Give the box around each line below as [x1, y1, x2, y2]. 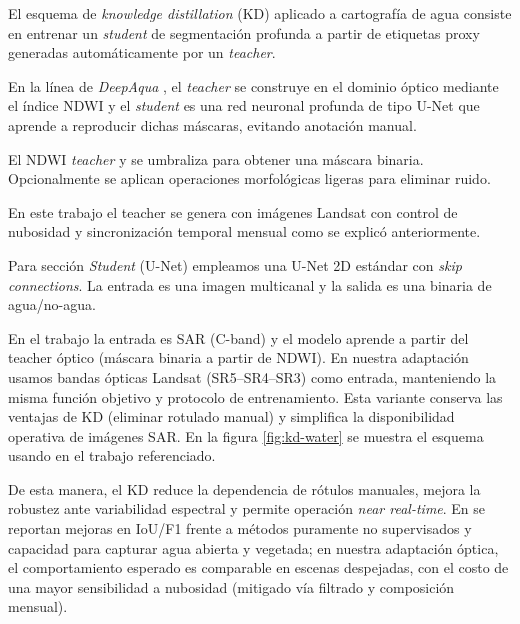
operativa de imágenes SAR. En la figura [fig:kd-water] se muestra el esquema [8, 425, 484, 446]
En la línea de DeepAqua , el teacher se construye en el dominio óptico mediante [8, 75, 499, 96]
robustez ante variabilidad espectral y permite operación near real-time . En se [8, 498, 486, 519]
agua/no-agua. [8, 294, 96, 315]
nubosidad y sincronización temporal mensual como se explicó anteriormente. [8, 221, 481, 242]
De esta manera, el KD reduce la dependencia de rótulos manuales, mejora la [8, 478, 481, 499]
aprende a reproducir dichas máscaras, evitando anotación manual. [8, 114, 417, 135]
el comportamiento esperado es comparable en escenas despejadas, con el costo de [8, 557, 509, 578]
